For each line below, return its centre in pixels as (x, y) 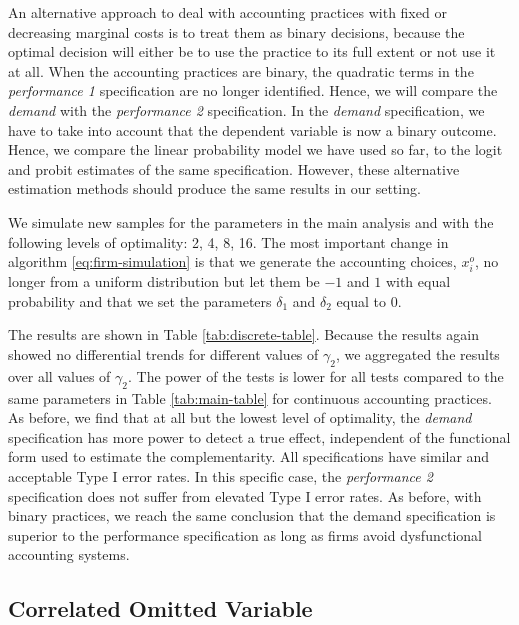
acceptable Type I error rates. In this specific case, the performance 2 (220, 476)
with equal (418, 281)
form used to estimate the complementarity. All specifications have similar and (249, 456)
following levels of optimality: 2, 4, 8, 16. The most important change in (228, 241)
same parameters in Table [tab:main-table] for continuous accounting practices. (250, 397)
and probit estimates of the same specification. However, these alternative (234, 168)
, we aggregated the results (417, 354)
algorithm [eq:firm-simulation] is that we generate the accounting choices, (232, 261)
